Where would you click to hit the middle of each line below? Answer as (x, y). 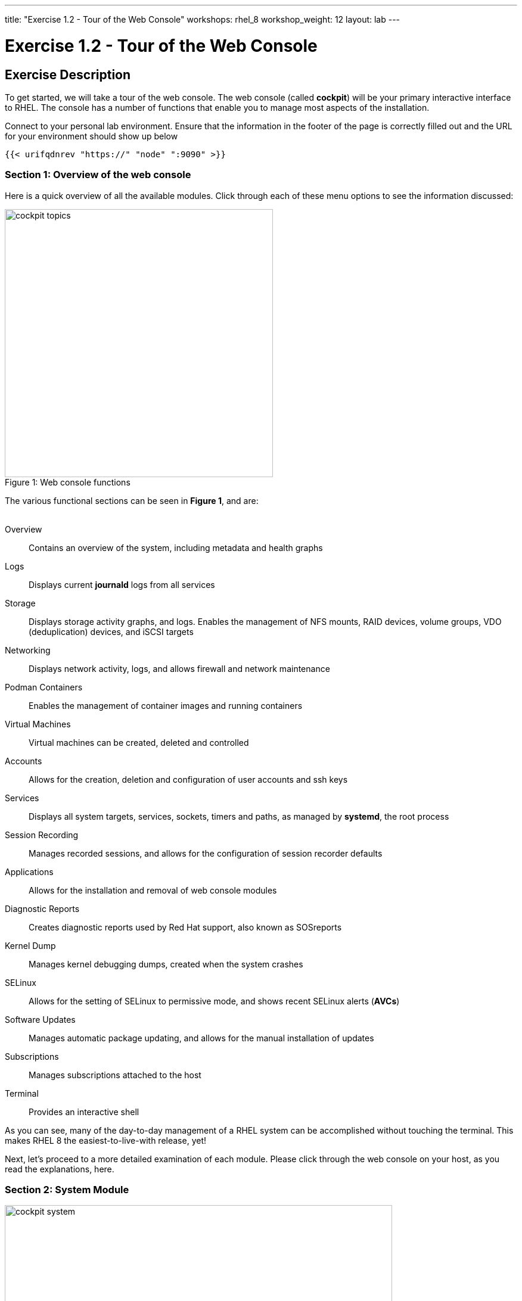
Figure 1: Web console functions (68, 482)
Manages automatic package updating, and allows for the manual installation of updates (201, 1038)
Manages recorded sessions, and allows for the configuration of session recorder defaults (206, 853)
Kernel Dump (30, 945)
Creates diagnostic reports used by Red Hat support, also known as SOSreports (185, 927)
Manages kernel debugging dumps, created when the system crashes (166, 964)
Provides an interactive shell (84, 1112)
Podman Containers (44, 687)
